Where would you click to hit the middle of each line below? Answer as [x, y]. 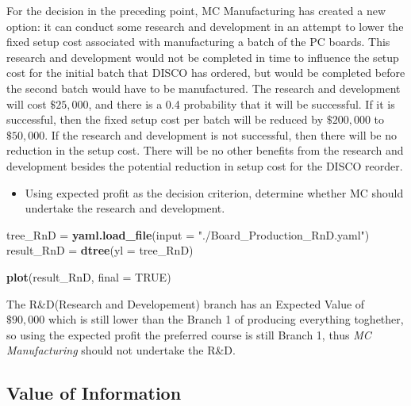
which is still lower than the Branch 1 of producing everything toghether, [226, 319]
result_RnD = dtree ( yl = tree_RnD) [100, 250]
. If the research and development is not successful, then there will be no [221, 134]
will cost [27, 103]
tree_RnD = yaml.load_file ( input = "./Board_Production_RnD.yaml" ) [188, 234]
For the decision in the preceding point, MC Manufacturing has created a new [196, 10]
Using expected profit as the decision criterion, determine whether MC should [214, 192]
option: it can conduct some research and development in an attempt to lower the [205, 26]
